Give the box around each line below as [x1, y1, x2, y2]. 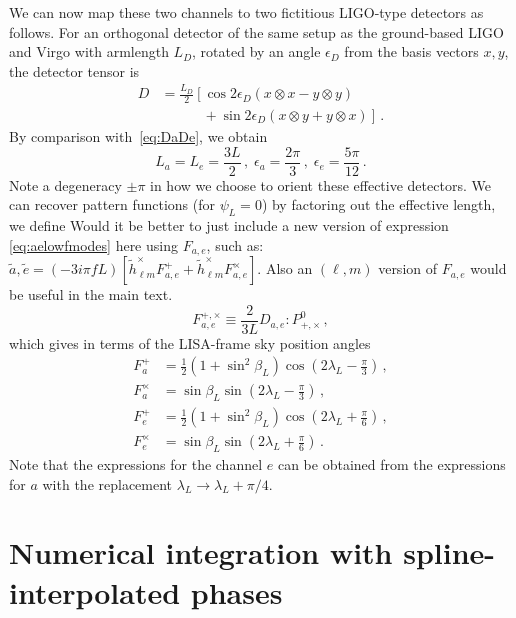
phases [190, 571, 283, 612]
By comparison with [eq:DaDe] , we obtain [9, 125, 268, 146]
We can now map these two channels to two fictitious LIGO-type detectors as [9, 2, 484, 22]
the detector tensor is [9, 60, 140, 81]
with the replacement [42, 473, 173, 494]
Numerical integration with [9, 532, 393, 573]
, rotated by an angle [192, 41, 321, 62]
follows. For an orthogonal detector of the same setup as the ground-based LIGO [9, 21, 504, 42]
